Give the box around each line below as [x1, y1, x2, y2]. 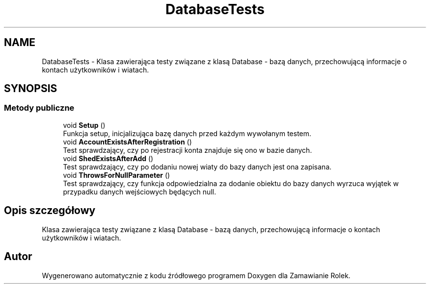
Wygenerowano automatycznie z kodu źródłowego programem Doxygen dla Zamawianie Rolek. [42, 271, 350, 280]
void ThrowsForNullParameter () [63, 170, 170, 179]
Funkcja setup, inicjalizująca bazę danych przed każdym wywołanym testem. [63, 129, 312, 138]
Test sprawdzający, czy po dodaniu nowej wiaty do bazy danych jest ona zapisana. [63, 162, 332, 171]
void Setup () [63, 120, 106, 129]
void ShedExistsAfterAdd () [63, 154, 154, 163]
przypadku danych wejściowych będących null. [63, 187, 216, 196]
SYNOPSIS [4, 82, 57, 95]
